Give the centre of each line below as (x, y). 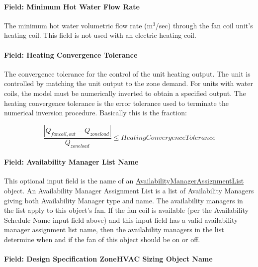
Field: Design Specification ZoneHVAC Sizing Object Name (108, 259)
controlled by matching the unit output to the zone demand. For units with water (129, 83)
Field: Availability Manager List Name (71, 162)
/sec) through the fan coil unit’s (204, 25)
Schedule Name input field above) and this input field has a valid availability (121, 220)
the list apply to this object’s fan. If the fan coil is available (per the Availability (126, 210)
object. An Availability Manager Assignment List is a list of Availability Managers (129, 190)
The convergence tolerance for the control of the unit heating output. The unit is (127, 73)
